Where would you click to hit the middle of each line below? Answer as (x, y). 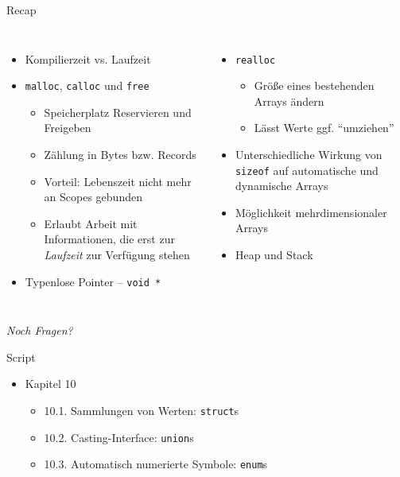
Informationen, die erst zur (109, 239)
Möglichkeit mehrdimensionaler (311, 212)
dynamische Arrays (282, 186)
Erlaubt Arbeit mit (91, 223)
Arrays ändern (289, 101)
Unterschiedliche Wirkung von (309, 155)
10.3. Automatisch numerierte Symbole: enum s (156, 464)
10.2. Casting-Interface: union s (119, 437)
